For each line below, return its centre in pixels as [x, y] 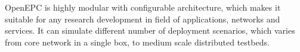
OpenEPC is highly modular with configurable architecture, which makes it [143, 7]
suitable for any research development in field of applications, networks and [143, 19]
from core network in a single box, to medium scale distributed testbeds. [137, 42]
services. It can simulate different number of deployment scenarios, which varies [150, 30]
